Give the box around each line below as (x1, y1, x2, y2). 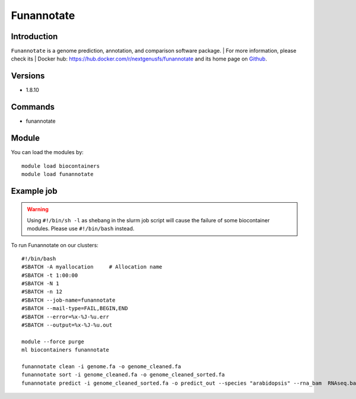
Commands (11, 102, 55, 112)
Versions (11, 71, 45, 81)
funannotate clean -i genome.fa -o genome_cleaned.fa (21, 363, 181, 370)
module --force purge (21, 338, 84, 345)
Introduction (11, 31, 58, 42)
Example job (11, 186, 58, 196)
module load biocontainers (21, 162, 100, 169)
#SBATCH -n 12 (21, 288, 62, 295)
